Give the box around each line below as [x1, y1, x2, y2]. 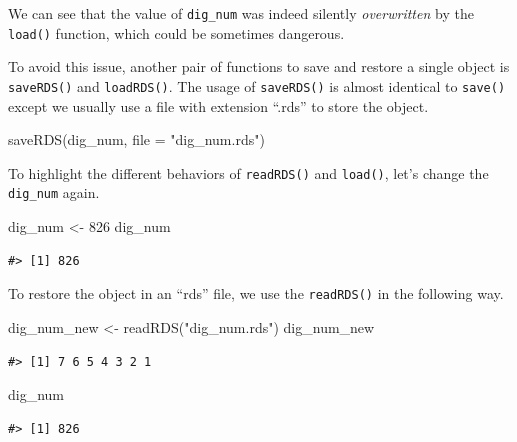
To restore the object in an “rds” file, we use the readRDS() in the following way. [8, 283, 504, 304]
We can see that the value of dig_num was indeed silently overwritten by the [8, 3, 474, 23]
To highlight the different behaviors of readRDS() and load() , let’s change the [8, 162, 489, 183]
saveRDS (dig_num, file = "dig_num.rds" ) [8, 129, 265, 150]
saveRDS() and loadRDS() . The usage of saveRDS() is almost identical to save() [8, 75, 506, 96]
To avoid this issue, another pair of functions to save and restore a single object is [8, 56, 510, 77]
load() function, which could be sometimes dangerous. [8, 22, 345, 43]
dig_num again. [8, 182, 100, 203]
